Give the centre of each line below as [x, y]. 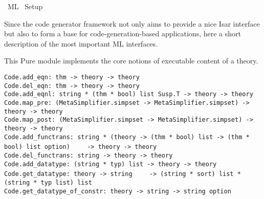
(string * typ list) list [48, 182]
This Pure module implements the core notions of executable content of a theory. [131, 61]
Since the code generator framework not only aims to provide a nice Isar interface [132, 23]
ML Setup [25, 6]
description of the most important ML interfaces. [81, 43]
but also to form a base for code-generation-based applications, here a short [123, 34]
